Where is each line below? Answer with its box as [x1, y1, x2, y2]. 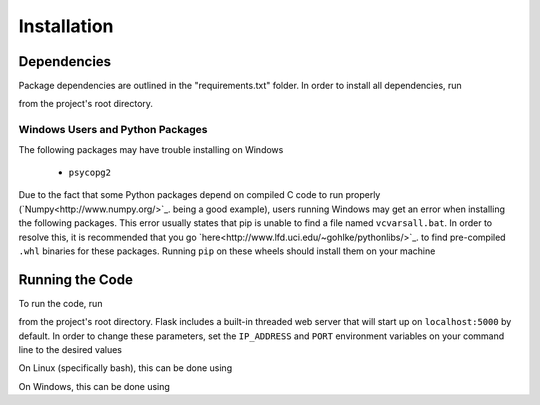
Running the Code [18, 271, 134, 288]
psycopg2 [68, 166, 112, 178]
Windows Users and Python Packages [18, 123, 208, 137]
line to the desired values [18, 344, 122, 356]
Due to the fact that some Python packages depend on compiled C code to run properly [18, 189, 381, 201]
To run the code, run [18, 297, 103, 309]
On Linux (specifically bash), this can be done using [18, 362, 233, 374]
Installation [18, 15, 114, 37]
